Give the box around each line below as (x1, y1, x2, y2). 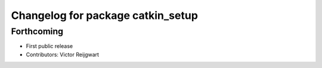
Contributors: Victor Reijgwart (26, 51, 100, 58)
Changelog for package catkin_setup (11, 9, 198, 22)
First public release (26, 43, 73, 50)
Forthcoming (11, 26, 64, 37)
